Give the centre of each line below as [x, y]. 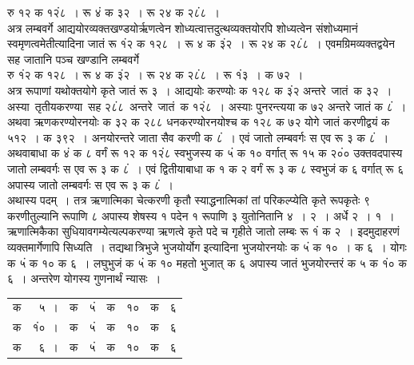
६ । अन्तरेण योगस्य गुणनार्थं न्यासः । [84, 278]
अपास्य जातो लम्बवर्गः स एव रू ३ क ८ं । [90, 184]
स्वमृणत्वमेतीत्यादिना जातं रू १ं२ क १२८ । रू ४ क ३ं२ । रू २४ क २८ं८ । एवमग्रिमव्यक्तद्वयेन [201, 44]
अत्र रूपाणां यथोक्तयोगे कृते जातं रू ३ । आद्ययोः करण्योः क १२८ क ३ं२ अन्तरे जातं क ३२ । [200, 90]
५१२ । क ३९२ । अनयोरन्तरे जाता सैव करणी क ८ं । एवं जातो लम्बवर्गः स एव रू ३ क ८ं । [198, 137]
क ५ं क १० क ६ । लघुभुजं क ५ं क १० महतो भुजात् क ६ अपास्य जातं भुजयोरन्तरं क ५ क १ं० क [207, 262]
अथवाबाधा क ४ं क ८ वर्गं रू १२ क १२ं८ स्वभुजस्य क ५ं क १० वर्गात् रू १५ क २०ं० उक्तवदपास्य [205, 153]
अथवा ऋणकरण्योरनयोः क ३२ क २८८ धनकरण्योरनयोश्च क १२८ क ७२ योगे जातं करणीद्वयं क [199, 122]
